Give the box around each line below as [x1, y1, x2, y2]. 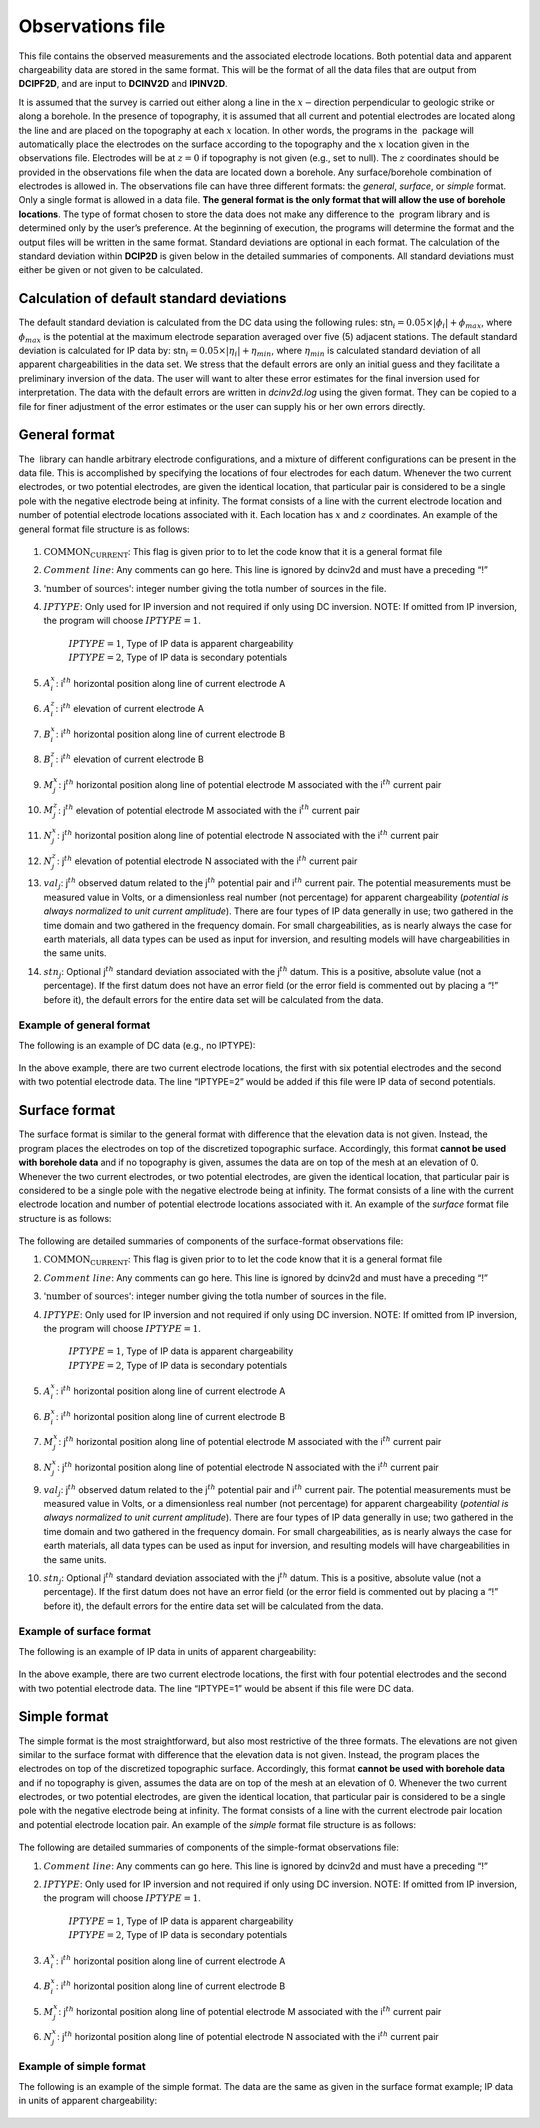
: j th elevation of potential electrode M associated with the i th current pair [58, 803, 360, 816]
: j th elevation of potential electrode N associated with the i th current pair [56, 853, 358, 867]
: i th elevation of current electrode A [55, 701, 205, 715]
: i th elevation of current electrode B [55, 752, 204, 765]
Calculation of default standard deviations [18, 290, 287, 307]
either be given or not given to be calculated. [18, 264, 204, 276]
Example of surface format [18, 1625, 152, 1639]
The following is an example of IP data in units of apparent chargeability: [18, 1645, 317, 1657]
